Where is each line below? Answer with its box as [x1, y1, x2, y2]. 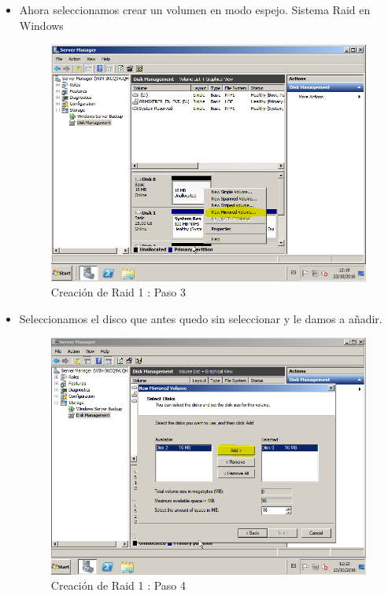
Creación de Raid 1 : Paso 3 [50, 284, 187, 300]
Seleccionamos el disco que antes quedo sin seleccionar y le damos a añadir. [19, 310, 382, 326]
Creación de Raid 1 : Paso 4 [50, 577, 187, 594]
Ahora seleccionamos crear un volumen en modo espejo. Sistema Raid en [19, 2, 371, 17]
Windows [19, 17, 64, 33]
